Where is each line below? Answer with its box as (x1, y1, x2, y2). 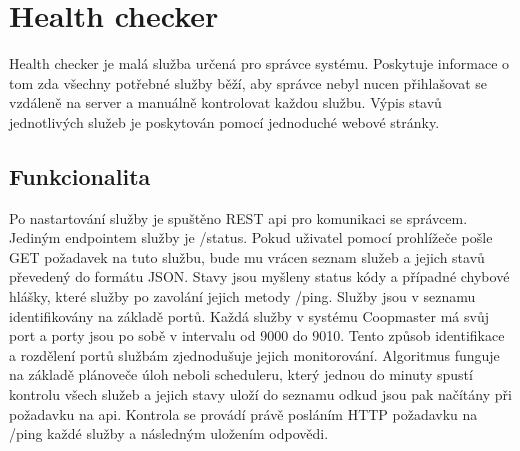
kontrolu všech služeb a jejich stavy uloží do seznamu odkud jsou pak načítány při (9, 384, 512, 405)
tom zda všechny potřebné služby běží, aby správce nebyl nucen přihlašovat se (9, 72, 488, 93)
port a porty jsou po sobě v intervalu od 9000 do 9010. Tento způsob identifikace (9, 325, 505, 346)
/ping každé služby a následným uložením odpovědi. (9, 423, 329, 444)
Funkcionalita (9, 160, 151, 191)
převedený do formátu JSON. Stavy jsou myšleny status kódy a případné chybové (9, 266, 510, 287)
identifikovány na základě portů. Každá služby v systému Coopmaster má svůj (9, 305, 489, 326)
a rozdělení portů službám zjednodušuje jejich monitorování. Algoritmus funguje (9, 344, 500, 365)
